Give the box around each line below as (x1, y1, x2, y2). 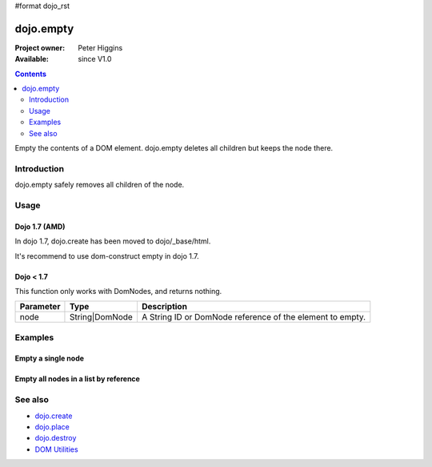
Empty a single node (14, 353, 84, 364)
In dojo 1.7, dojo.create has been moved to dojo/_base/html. (14, 236, 211, 246)
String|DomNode (69, 312, 134, 323)
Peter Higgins (78, 42, 123, 52)
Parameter (19, 301, 61, 312)
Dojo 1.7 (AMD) (14, 221, 66, 231)
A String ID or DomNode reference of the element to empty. (141, 312, 366, 323)
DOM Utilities (34, 445, 79, 454)
